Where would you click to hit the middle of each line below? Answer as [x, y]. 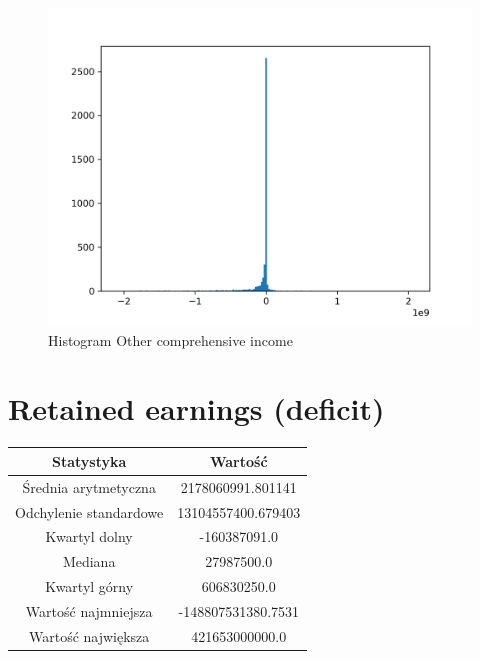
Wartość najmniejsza [89, 610]
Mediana [89, 561]
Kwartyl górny [89, 586]
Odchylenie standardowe [89, 511]
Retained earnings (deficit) [196, 408]
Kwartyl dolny [89, 536]
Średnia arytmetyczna [89, 486]
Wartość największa [89, 635]
